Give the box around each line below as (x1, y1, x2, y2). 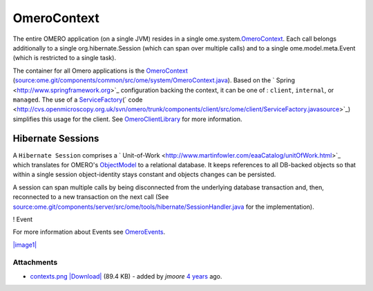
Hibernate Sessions (12, 133, 99, 144)
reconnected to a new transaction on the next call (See (12, 193, 169, 201)
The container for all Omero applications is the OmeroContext (12, 66, 188, 75)
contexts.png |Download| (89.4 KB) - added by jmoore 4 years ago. (30, 272, 222, 280)
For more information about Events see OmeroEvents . (12, 228, 166, 236)
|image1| (12, 241, 37, 249)
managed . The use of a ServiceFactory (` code (12, 95, 143, 104)
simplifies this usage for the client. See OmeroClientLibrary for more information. (12, 115, 242, 123)
